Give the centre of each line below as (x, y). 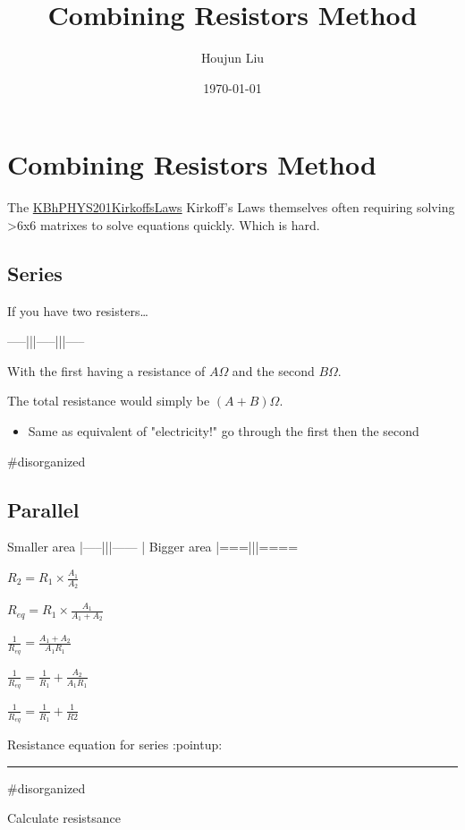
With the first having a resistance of (106, 370)
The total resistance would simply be (109, 401)
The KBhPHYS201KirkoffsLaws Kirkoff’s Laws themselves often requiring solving (231, 207)
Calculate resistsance (64, 818)
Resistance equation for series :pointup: (115, 744)
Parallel (43, 509)
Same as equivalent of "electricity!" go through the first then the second (224, 431)
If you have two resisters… (78, 310)
